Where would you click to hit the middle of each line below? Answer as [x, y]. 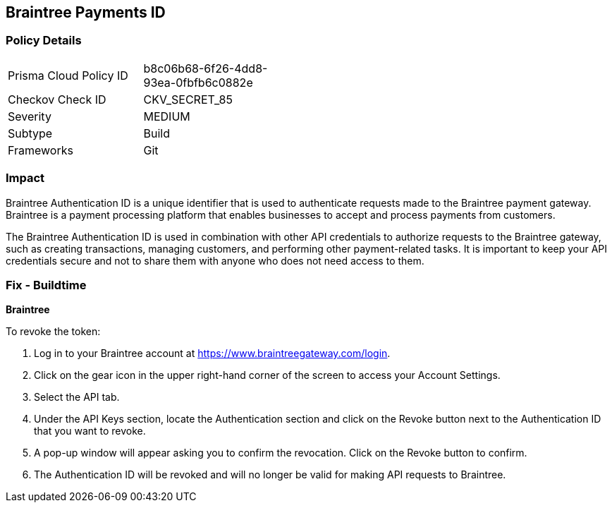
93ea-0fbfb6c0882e [198, 82]
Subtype [30, 133]
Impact [25, 178]
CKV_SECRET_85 [188, 99]
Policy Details [44, 41]
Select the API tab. [77, 397]
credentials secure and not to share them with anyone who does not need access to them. [215, 260]
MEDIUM [167, 116]
